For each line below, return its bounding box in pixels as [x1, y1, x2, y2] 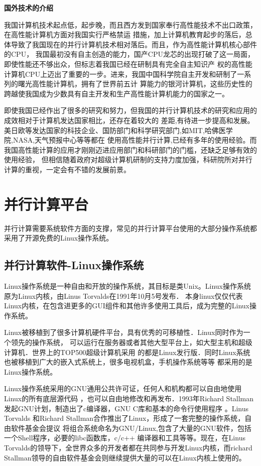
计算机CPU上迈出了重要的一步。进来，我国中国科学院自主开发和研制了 [4, 68, 237, 79]
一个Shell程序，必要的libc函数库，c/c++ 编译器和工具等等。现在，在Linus [4, 432, 245, 443]
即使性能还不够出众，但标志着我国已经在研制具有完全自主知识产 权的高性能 [4, 58, 252, 69]
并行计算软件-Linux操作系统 [4, 257, 144, 273]
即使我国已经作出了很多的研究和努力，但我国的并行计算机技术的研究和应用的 [4, 105, 257, 115]
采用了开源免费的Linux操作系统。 [4, 232, 113, 243]
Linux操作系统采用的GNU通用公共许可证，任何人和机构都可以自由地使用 [4, 383, 242, 394]
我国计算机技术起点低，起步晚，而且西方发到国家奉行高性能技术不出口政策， [4, 19, 257, 30]
